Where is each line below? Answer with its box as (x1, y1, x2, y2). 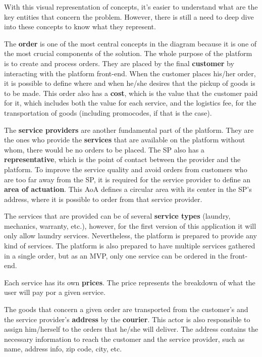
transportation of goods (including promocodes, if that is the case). (4, 107, 212, 118)
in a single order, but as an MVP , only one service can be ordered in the (4, 250, 228, 261)
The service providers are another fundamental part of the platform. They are (4, 124, 254, 135)
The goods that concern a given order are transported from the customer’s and (4, 304, 248, 315)
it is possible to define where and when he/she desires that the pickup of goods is (4, 78, 255, 88)
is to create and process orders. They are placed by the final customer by (4, 58, 234, 68)
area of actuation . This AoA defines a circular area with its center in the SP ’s (4, 184, 252, 194)
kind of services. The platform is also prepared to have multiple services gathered (4, 240, 255, 251)
